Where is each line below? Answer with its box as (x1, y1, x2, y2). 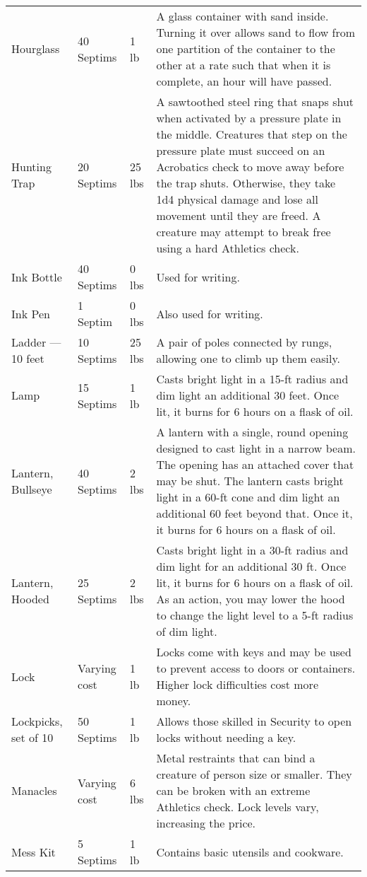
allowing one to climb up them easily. (156, 350, 340, 366)
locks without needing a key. (156, 729, 296, 745)
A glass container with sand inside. (156, 8, 329, 24)
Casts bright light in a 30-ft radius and (156, 542, 349, 558)
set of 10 (11, 729, 54, 745)
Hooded (11, 591, 49, 607)
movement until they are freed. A (156, 207, 321, 223)
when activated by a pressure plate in (156, 110, 342, 126)
